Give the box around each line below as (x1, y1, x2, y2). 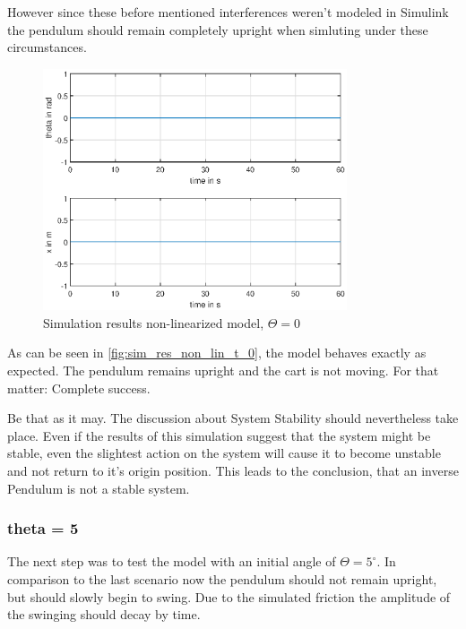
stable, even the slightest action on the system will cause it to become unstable (7, 444, 441, 462)
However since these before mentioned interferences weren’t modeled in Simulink (7, 3, 449, 21)
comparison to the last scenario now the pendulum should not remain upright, (7, 569, 437, 588)
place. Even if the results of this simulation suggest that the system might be (7, 426, 431, 444)
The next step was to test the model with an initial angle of (7, 552, 336, 571)
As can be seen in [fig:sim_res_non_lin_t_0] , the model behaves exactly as (7, 343, 427, 362)
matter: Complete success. (7, 378, 151, 397)
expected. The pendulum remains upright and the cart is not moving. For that (7, 360, 439, 379)
